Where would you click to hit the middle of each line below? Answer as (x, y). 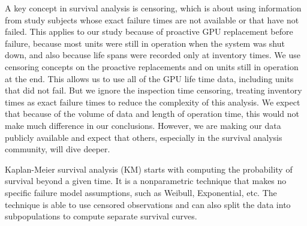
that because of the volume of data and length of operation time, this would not (152, 114)
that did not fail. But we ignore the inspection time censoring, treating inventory (153, 90)
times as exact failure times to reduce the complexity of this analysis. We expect (153, 102)
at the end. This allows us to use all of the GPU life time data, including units (149, 78)
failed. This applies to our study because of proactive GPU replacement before (149, 31)
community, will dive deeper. (58, 149)
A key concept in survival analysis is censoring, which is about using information (153, 8)
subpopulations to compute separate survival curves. (101, 216)
